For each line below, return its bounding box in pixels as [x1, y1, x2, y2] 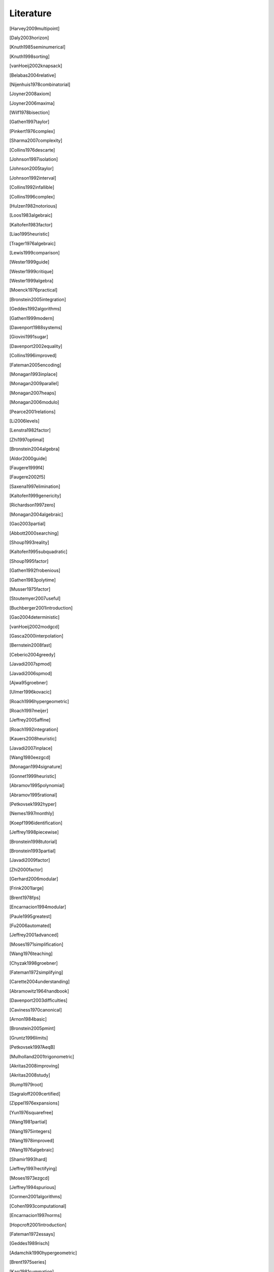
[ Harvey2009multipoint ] [9, 25, 60, 32]
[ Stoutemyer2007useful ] [9, 595, 61, 601]
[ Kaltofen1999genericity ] [9, 493, 61, 499]
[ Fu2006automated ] [9, 922, 52, 929]
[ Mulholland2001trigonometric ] [9, 1053, 75, 1059]
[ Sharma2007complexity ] [9, 137, 63, 143]
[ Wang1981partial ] [9, 1119, 48, 1125]
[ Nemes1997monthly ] [9, 811, 54, 817]
